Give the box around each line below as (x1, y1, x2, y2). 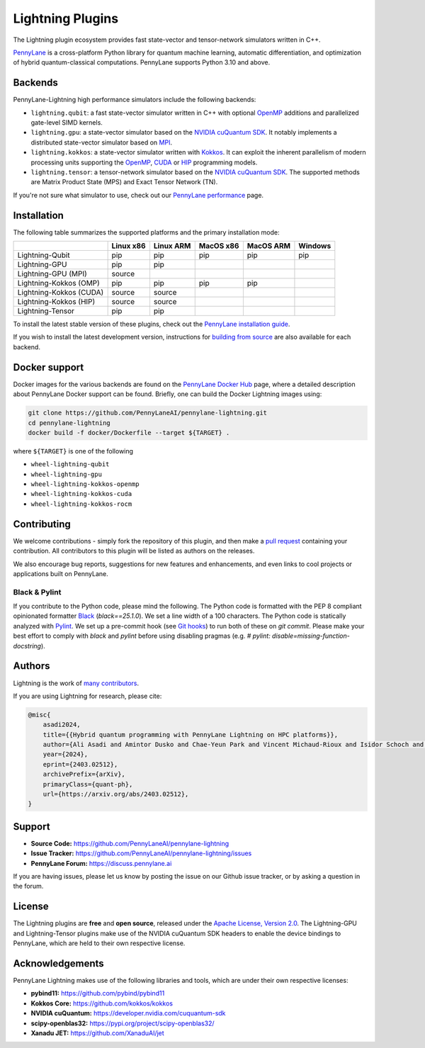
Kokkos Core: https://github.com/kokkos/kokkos (30, 999, 174, 1008)
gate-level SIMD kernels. (30, 118, 103, 127)
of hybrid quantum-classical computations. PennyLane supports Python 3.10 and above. (13, 58, 271, 67)
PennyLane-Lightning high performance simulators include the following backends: (13, 96, 256, 104)
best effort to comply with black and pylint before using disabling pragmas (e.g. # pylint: (13, 631, 271, 641)
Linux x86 (111, 241, 146, 251)
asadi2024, (42, 721, 81, 729)
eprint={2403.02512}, (42, 760, 118, 768)
